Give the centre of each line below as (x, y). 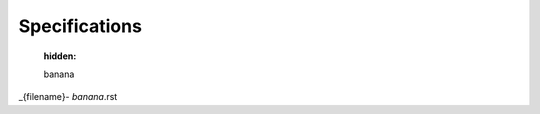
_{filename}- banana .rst (68, 97)
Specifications (80, 26)
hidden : (60, 56)
